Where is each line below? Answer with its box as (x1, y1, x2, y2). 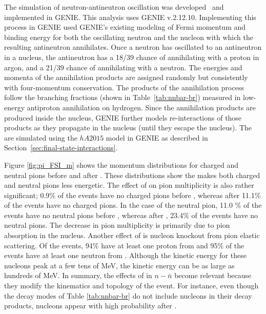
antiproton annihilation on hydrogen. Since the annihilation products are (27, 102, 256, 112)
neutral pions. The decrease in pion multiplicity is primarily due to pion (4, 220, 230, 230)
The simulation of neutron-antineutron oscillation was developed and (4, 2, 224, 12)
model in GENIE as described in (106, 132, 208, 143)
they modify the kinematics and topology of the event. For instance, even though (4, 280, 259, 291)
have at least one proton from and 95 (101, 240, 218, 250)
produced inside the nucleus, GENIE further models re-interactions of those (4, 112, 242, 123)
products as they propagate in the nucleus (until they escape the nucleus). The (4, 122, 252, 133)
